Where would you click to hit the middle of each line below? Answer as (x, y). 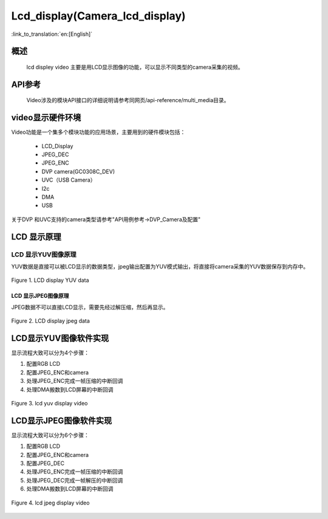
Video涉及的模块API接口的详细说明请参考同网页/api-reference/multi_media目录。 (128, 100)
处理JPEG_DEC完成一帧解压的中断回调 (75, 480)
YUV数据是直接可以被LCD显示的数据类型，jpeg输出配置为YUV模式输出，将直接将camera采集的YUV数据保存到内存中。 (160, 266)
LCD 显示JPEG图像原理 (40, 296)
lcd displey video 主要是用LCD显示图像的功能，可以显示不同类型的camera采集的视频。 (135, 67)
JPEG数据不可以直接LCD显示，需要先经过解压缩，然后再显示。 (90, 307)
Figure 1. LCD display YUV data (50, 280)
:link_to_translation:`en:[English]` (52, 34)
